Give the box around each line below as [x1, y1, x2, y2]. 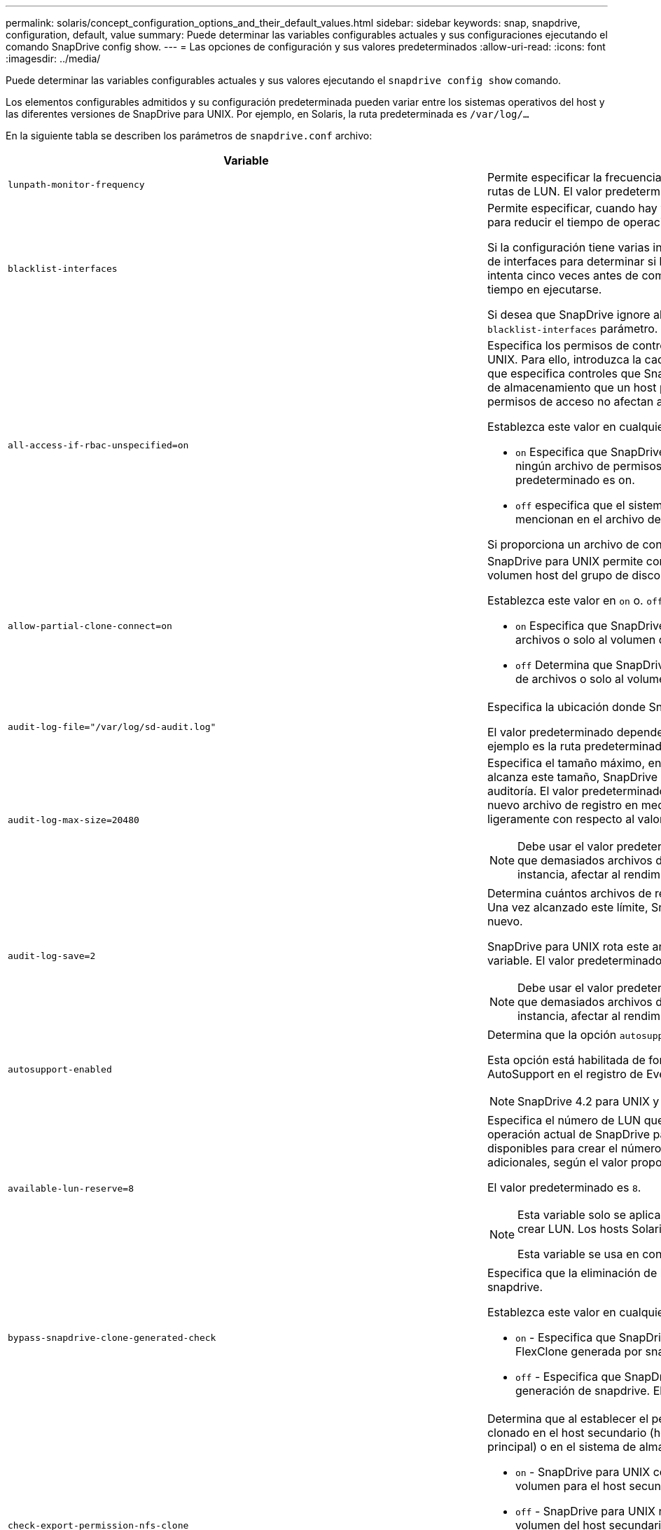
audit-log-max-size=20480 [8, 814, 139, 825]
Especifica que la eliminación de [487, 1266, 657, 1280]
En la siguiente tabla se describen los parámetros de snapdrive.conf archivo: [6, 130, 373, 142]
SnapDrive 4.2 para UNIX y [517, 1094, 660, 1108]
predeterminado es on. [515, 473, 635, 487]
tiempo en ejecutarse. [487, 282, 602, 296]
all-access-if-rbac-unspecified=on [8, 439, 189, 450]
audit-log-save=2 [8, 950, 96, 961]
